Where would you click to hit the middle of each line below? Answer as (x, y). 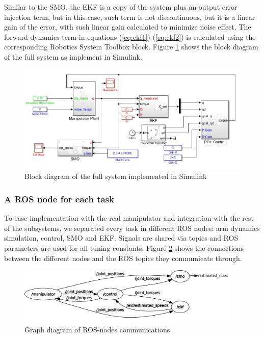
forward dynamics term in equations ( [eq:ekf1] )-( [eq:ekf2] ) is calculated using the (130, 36)
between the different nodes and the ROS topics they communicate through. (123, 258)
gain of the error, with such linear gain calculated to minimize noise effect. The (128, 27)
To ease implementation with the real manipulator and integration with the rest (129, 218)
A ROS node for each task (59, 199)
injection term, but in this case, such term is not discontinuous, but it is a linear (130, 17)
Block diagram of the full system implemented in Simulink (116, 176)
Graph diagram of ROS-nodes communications (97, 330)
